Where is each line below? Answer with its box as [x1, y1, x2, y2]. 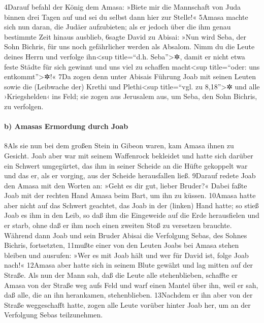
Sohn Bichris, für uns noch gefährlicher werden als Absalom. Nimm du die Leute [4, 41, 255, 52]
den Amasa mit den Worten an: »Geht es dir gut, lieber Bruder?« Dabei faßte [4, 180, 247, 190]
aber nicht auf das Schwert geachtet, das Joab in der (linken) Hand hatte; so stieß [4, 200, 259, 210]
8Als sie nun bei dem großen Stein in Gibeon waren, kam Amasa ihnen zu [4, 140, 234, 151]
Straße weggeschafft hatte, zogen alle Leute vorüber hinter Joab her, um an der [4, 299, 251, 310]
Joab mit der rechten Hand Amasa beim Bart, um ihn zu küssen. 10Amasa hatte [4, 190, 256, 201]
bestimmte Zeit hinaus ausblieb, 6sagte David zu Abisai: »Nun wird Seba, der [4, 31, 247, 42]
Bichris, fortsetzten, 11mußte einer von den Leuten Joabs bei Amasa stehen [4, 240, 239, 250]
